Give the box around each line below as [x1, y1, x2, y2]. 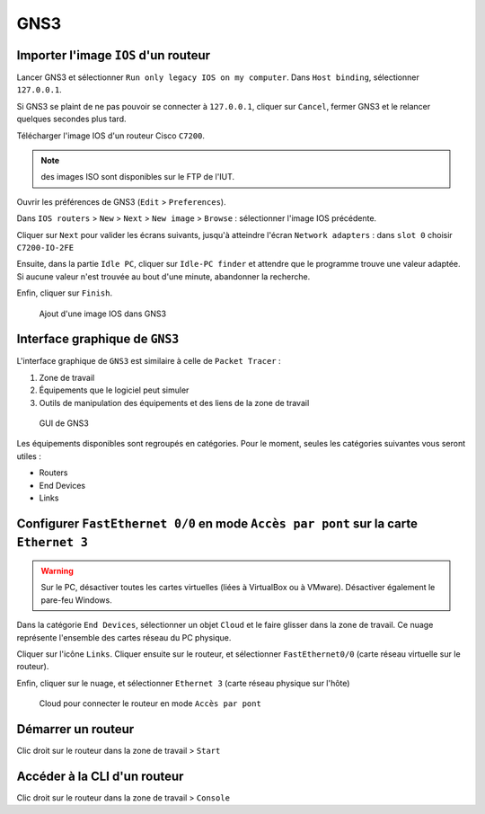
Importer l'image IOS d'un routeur [16, 48, 211, 63]
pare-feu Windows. [40, 594, 112, 606]
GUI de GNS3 [39, 418, 89, 429]
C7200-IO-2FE [16, 243, 75, 252]
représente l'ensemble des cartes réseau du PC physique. [16, 632, 232, 642]
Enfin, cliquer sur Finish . [16, 288, 113, 298]
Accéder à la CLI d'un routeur [16, 768, 184, 783]
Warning [40, 565, 74, 576]
